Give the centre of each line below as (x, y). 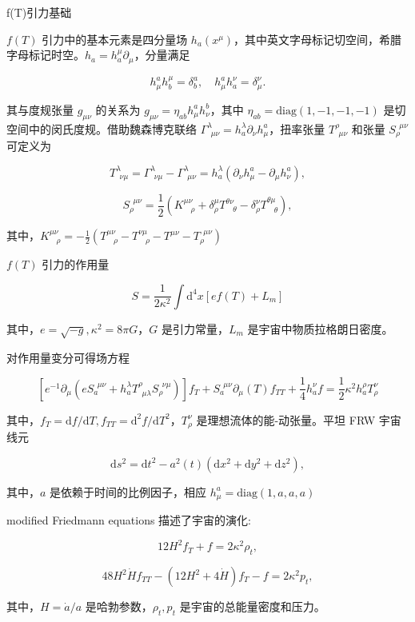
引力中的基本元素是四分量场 (115, 39)
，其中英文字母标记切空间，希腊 (318, 39)
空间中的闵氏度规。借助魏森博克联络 (102, 128)
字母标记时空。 (46, 55)
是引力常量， (195, 328)
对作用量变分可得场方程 (68, 357)
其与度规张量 (40, 109)
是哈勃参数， (119, 606)
